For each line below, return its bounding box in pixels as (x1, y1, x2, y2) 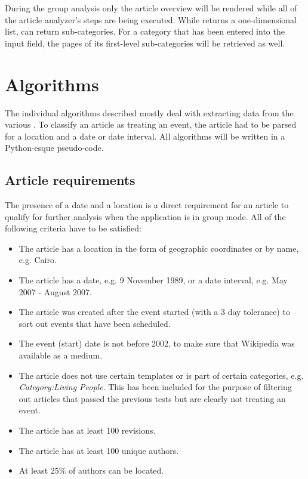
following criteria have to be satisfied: (5, 222, 141, 234)
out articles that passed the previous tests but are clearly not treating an (19, 392, 286, 404)
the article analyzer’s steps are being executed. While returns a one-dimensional (5, 13, 297, 26)
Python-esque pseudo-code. (5, 141, 104, 154)
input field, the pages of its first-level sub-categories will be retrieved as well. (5, 36, 285, 49)
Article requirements (5, 171, 135, 189)
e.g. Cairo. (19, 254, 57, 266)
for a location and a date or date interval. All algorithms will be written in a (5, 129, 285, 142)
